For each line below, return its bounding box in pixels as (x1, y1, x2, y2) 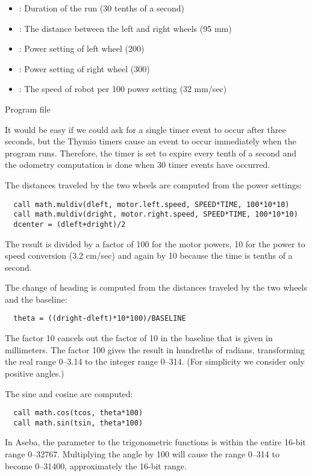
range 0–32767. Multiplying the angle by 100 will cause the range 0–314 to (5, 448, 279, 460)
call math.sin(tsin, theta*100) (13, 418, 143, 427)
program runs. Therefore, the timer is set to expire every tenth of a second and (5, 146, 296, 159)
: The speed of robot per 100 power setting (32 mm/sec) (19, 82, 227, 95)
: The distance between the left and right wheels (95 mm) (19, 22, 232, 34)
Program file (5, 102, 51, 115)
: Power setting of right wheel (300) (19, 62, 150, 75)
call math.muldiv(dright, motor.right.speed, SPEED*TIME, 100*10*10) (13, 210, 298, 219)
